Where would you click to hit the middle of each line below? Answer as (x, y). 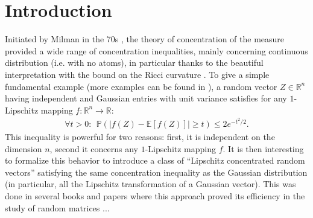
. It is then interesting (263, 148)
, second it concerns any (94, 148)
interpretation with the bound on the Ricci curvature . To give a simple (137, 74)
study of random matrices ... (57, 207)
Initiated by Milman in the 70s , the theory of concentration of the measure (145, 39)
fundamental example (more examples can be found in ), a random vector (141, 86)
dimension (24, 148)
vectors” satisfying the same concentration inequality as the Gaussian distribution (156, 172)
